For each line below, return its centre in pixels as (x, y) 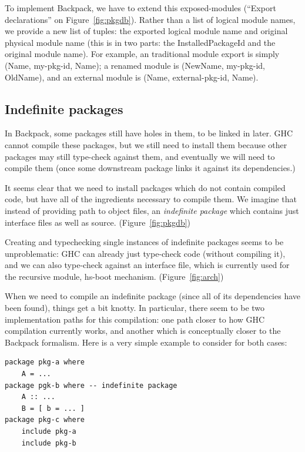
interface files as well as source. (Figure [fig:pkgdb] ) (98, 222)
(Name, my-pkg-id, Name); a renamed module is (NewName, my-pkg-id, (135, 65)
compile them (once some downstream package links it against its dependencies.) (150, 168)
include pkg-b (49, 443)
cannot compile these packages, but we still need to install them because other (146, 144)
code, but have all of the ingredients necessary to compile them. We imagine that (151, 199)
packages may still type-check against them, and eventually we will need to (140, 156)
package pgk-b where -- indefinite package (91, 385)
